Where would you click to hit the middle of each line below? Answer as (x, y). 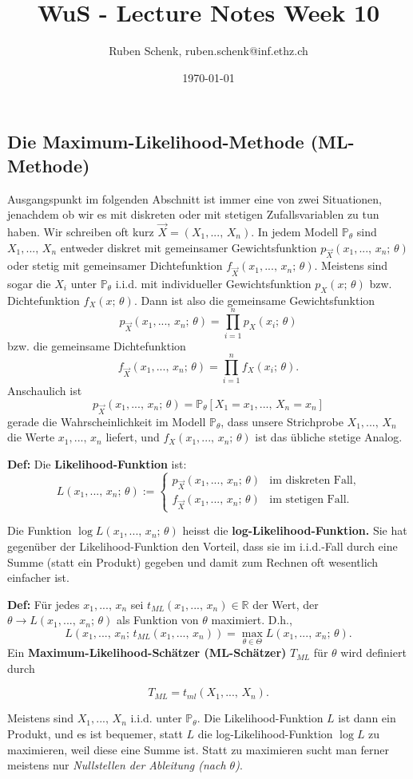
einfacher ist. (38, 577)
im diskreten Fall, (313, 480)
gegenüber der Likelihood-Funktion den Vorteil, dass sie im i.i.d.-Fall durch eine (203, 546)
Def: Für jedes (44, 604)
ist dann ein (367, 718)
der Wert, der (286, 604)
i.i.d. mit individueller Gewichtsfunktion (213, 284)
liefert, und (133, 437)
